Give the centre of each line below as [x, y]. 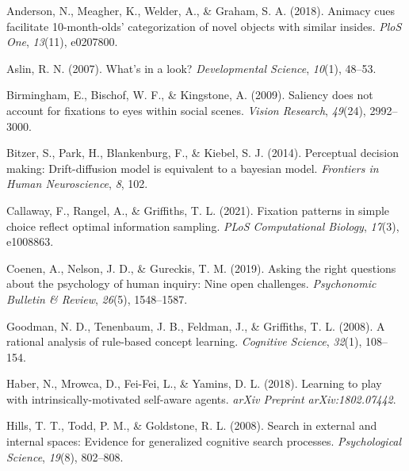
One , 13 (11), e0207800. [62, 42]
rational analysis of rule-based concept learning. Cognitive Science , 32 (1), [184, 341]
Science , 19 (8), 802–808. [65, 456]
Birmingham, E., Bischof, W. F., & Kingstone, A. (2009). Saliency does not [190, 95]
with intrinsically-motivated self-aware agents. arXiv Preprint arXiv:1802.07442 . [201, 398]
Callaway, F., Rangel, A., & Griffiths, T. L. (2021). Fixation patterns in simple [198, 210]
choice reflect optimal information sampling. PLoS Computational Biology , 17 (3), [203, 226]
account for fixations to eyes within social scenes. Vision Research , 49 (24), [186, 110]
